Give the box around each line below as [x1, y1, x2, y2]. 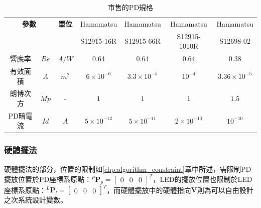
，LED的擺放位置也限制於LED [153, 173, 252, 184]
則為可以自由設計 [197, 184, 253, 195]
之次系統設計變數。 [4, 194, 67, 205]
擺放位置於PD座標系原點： [4, 173, 92, 184]
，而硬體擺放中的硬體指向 [106, 184, 191, 195]
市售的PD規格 [107, 2, 154, 12]
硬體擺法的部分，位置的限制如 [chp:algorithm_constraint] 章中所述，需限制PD [4, 163, 251, 174]
